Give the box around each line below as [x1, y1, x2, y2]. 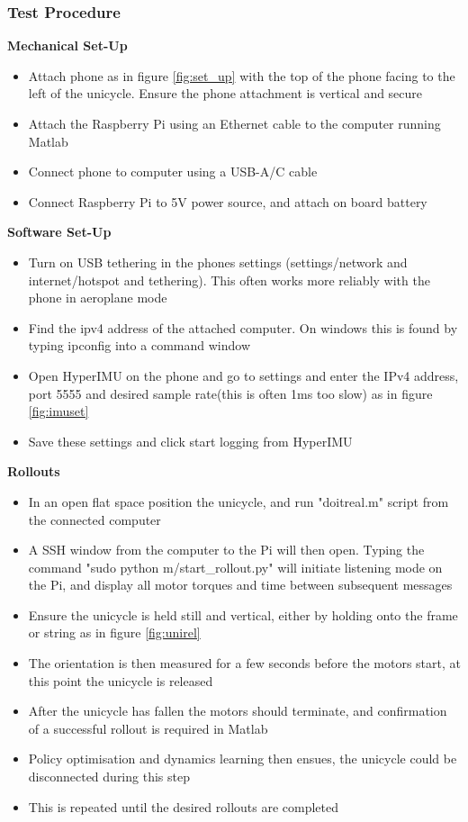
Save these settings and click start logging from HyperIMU [28, 431, 353, 450]
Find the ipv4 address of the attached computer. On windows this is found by [28, 318, 458, 337]
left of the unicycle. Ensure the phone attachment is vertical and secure [28, 84, 423, 103]
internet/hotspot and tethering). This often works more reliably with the [28, 270, 430, 289]
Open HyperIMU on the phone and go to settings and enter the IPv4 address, [28, 366, 459, 384]
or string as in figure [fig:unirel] [28, 623, 201, 642]
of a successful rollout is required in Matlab [28, 718, 268, 737]
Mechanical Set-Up [7, 36, 128, 55]
